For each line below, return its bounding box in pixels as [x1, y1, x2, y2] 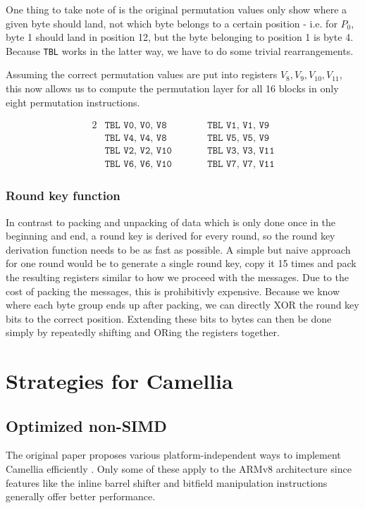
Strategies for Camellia [6, 366, 233, 395]
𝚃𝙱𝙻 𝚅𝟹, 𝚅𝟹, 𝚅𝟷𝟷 [207, 146, 275, 156]
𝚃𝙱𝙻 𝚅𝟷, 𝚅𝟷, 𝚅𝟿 [207, 120, 270, 131]
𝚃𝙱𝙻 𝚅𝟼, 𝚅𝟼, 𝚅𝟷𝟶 [104, 159, 172, 170]
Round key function [6, 187, 120, 204]
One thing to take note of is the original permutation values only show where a [6, 2, 347, 16]
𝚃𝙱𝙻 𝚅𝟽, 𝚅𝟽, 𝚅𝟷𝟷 [207, 159, 275, 170]
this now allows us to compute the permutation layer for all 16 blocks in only [6, 81, 339, 96]
